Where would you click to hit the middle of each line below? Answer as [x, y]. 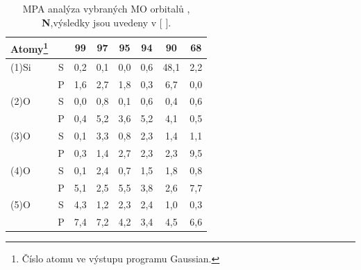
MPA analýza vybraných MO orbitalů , [106, 8]
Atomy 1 [30, 48]
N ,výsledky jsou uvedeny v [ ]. [106, 22]
